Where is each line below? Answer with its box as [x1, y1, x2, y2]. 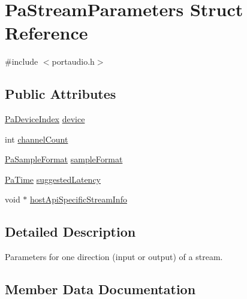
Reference [5, 20, 88, 45]
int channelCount [5, 132, 68, 145]
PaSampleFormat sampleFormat [5, 153, 123, 165]
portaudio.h [52, 55, 95, 68]
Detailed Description [5, 222, 136, 241]
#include [5, 55, 38, 68]
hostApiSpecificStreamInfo [30, 193, 127, 206]
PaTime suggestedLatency [5, 173, 101, 185]
